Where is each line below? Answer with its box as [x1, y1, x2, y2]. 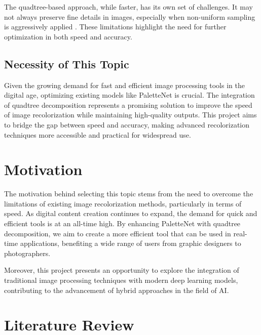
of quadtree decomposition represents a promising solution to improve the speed [4, 99, 252, 110]
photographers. [4, 247, 51, 258]
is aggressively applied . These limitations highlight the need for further [4, 21, 227, 32]
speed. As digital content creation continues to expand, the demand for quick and [4, 208, 257, 219]
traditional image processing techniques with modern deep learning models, [4, 275, 238, 285]
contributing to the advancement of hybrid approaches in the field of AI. [4, 284, 229, 295]
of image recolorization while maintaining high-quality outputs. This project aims [4, 109, 257, 120]
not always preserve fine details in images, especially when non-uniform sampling [4, 11, 255, 22]
